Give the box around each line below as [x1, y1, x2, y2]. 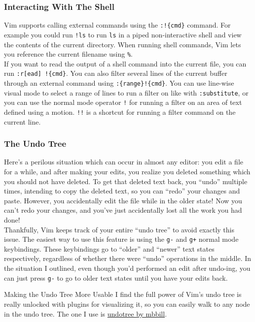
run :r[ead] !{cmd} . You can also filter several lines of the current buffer [4, 68, 227, 78]
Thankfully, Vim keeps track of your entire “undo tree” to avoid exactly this [4, 224, 234, 234]
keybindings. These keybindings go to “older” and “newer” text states [4, 243, 215, 254]
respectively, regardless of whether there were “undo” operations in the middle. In [4, 253, 252, 263]
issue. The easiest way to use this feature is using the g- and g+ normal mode [4, 234, 239, 244]
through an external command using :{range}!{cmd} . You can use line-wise [4, 78, 234, 88]
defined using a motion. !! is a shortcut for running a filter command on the [4, 107, 236, 117]
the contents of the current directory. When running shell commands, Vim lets [4, 39, 241, 49]
